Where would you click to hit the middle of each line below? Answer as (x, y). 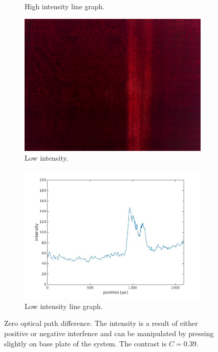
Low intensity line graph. (64, 306)
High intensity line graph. (65, 6)
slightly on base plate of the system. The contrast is (85, 343)
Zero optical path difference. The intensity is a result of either (101, 323)
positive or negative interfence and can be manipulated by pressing (109, 333)
